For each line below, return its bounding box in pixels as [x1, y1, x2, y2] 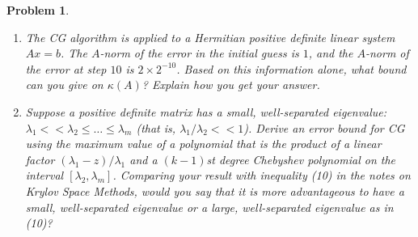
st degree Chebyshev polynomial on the [206, 150, 396, 167]
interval [25, 167, 64, 184]
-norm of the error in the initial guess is [99, 44, 299, 61]
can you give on [25, 76, 103, 93]
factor [25, 150, 55, 167]
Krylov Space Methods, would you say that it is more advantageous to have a [25, 182, 404, 199]
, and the [308, 44, 353, 61]
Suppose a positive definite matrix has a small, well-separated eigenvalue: [25, 103, 387, 120]
